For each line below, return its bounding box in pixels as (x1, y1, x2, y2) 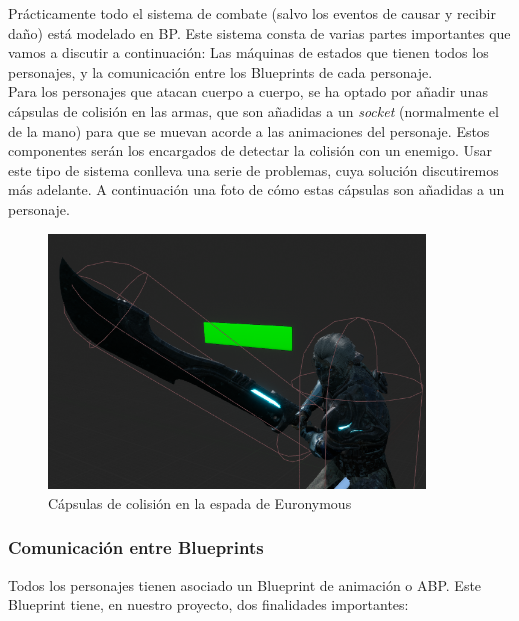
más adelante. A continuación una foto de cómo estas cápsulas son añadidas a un (8, 179, 505, 200)
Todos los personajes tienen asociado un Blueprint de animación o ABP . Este (8, 574, 482, 595)
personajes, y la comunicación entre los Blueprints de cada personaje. (8, 61, 433, 82)
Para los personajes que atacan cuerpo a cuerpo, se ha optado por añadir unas (8, 81, 488, 102)
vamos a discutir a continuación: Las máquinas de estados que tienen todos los (8, 42, 489, 63)
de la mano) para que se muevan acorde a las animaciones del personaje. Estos (8, 120, 490, 141)
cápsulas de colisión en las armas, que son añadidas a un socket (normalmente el (8, 100, 499, 121)
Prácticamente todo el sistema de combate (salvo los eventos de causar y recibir (8, 3, 496, 23)
